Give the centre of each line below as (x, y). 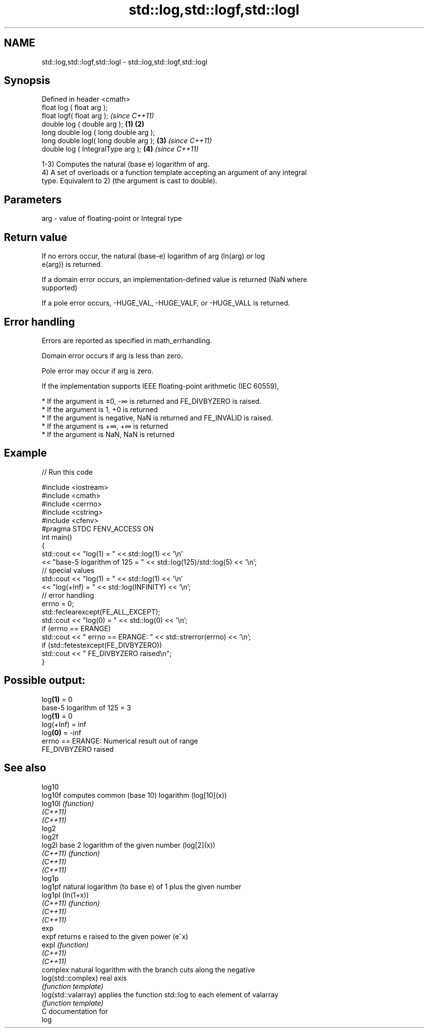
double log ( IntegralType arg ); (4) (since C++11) (120, 149)
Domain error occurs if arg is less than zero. (112, 355)
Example (25, 453)
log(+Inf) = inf (64, 724)
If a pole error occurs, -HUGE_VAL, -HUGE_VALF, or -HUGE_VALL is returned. (166, 303)
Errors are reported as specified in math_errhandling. (127, 340)
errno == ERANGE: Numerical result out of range (120, 741)
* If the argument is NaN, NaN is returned (108, 434)
